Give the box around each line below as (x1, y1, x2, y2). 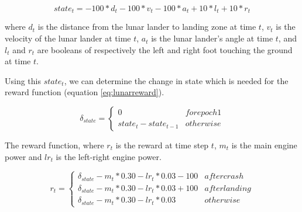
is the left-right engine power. (56, 150, 162, 162)
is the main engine (231, 139, 297, 151)
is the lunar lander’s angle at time (151, 32, 273, 44)
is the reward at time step (115, 139, 209, 151)
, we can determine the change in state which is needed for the (64, 74, 289, 86)
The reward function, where (5, 139, 104, 151)
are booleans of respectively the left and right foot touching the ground (37, 43, 293, 55)
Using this (5, 74, 41, 86)
